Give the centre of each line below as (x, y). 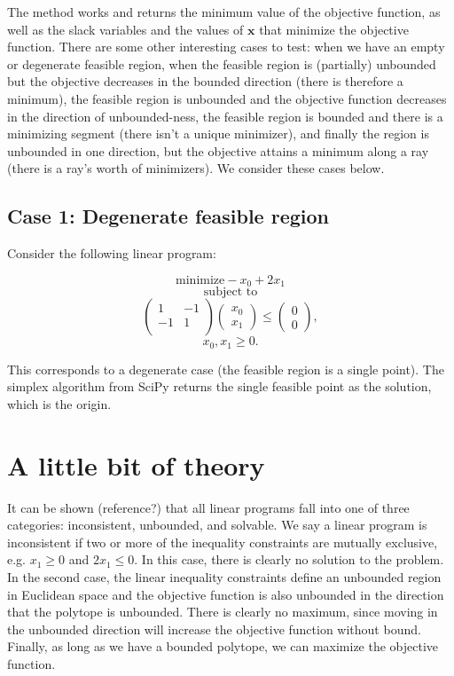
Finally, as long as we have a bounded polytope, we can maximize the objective (223, 646)
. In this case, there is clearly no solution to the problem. (289, 559)
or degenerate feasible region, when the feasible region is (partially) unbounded (222, 63)
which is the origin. (59, 403)
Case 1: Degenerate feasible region (168, 216)
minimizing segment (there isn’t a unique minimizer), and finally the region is (218, 134)
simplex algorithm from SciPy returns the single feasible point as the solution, (219, 386)
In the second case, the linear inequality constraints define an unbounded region (224, 576)
